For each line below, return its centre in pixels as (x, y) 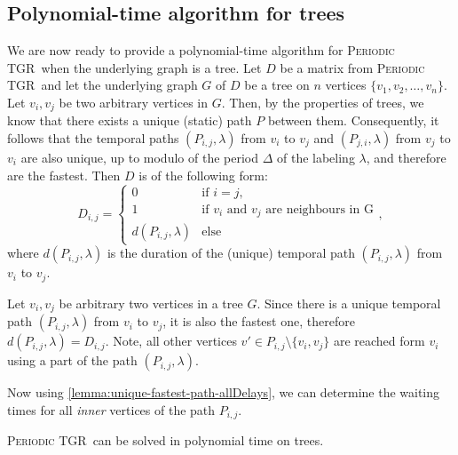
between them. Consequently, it (353, 120)
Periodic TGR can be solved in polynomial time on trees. (166, 440)
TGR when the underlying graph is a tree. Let (134, 67)
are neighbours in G (320, 209)
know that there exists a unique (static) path (130, 120)
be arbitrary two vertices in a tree (151, 303)
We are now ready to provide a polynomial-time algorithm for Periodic (201, 50)
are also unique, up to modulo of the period (139, 158)
